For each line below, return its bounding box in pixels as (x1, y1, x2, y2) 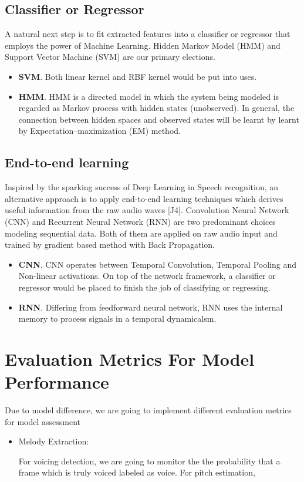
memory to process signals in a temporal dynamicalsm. (18, 312, 217, 325)
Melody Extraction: (18, 435, 89, 447)
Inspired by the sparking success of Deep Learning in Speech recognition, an (5, 181, 279, 193)
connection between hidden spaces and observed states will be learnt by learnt (18, 113, 299, 125)
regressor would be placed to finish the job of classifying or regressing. (18, 281, 271, 293)
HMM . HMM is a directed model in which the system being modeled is (18, 90, 279, 102)
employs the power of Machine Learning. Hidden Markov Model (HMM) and (5, 39, 281, 51)
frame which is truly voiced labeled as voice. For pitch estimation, (18, 466, 255, 478)
